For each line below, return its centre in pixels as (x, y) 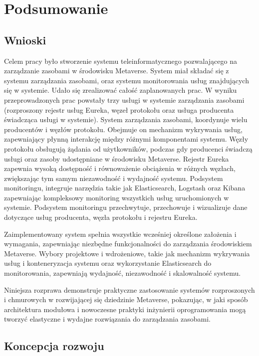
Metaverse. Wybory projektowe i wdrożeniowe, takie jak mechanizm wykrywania (127, 253)
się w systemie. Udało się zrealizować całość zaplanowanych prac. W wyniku (121, 90)
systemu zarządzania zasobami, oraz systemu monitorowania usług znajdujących (127, 80)
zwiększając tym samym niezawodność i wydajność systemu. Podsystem (114, 178)
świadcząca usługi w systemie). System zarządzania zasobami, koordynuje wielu (126, 119)
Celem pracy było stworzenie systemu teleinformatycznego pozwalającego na (121, 61)
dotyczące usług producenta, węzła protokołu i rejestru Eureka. (101, 217)
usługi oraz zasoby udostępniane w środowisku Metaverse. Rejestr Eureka (117, 158)
